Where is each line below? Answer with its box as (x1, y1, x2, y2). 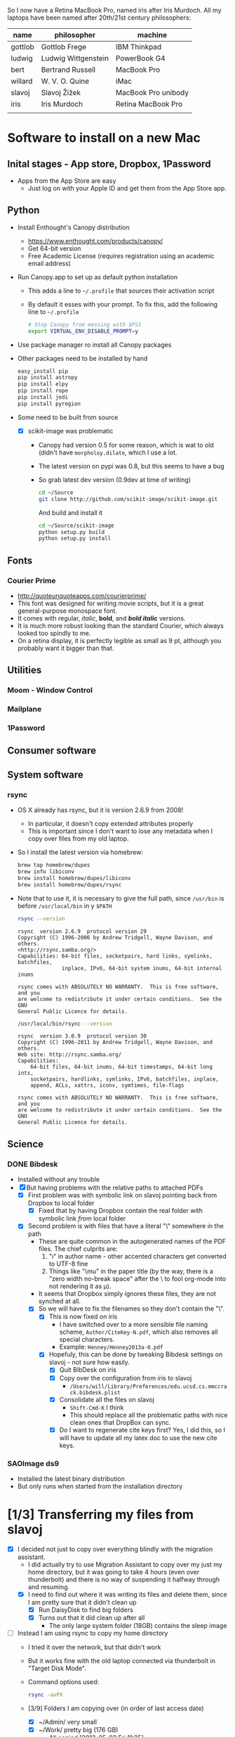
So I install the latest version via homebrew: (17, 848, 144, 857)
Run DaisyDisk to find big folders (38, 1605, 133, 1614)
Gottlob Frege (41, 42, 86, 51)
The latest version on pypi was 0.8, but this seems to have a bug (38, 462, 224, 470)
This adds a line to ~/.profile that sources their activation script (27, 286, 215, 295)
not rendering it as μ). (48, 1282, 112, 1290)
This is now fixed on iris (48, 1312, 118, 1321)
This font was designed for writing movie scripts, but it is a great (17, 599, 204, 607)
